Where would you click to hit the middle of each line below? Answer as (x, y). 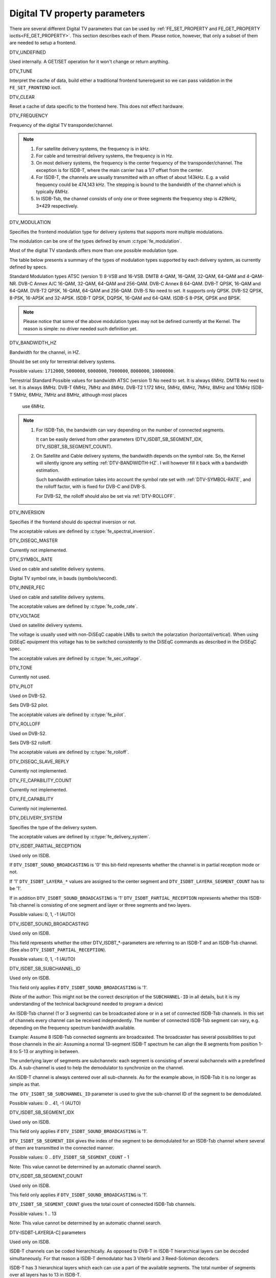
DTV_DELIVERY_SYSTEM (36, 818)
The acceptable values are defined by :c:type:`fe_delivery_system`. (80, 836)
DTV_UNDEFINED (28, 52)
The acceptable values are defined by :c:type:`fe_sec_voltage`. (75, 658)
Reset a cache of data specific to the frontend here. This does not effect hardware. (97, 106)
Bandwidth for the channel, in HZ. (45, 352)
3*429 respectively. (57, 206)
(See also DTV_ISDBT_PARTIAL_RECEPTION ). (58, 950)
